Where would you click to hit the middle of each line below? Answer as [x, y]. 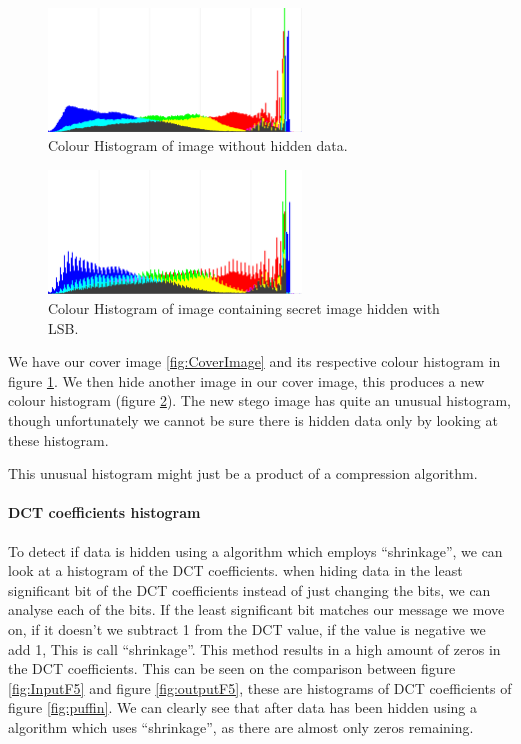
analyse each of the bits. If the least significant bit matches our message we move [256, 609]
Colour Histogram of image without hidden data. [198, 145]
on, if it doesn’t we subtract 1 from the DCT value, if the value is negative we [247, 628]
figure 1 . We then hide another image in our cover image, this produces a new [246, 380]
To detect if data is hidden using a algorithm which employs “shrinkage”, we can [255, 550]
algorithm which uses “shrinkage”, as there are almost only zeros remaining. [241, 726]
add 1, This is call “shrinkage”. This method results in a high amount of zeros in [254, 648]
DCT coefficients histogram [104, 512]
